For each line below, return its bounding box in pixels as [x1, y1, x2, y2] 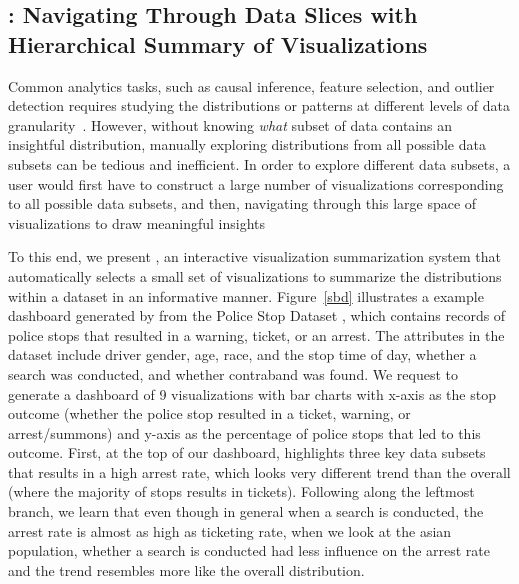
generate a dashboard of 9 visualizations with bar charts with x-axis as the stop [8, 383, 496, 404]
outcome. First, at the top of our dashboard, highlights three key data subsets [8, 442, 486, 463]
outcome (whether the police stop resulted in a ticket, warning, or [8, 403, 411, 424]
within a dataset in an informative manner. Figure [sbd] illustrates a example [8, 285, 484, 306]
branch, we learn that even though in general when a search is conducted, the [8, 501, 484, 522]
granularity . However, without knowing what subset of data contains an [8, 114, 452, 135]
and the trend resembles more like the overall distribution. [8, 559, 365, 580]
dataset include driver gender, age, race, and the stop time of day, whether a [8, 344, 477, 365]
